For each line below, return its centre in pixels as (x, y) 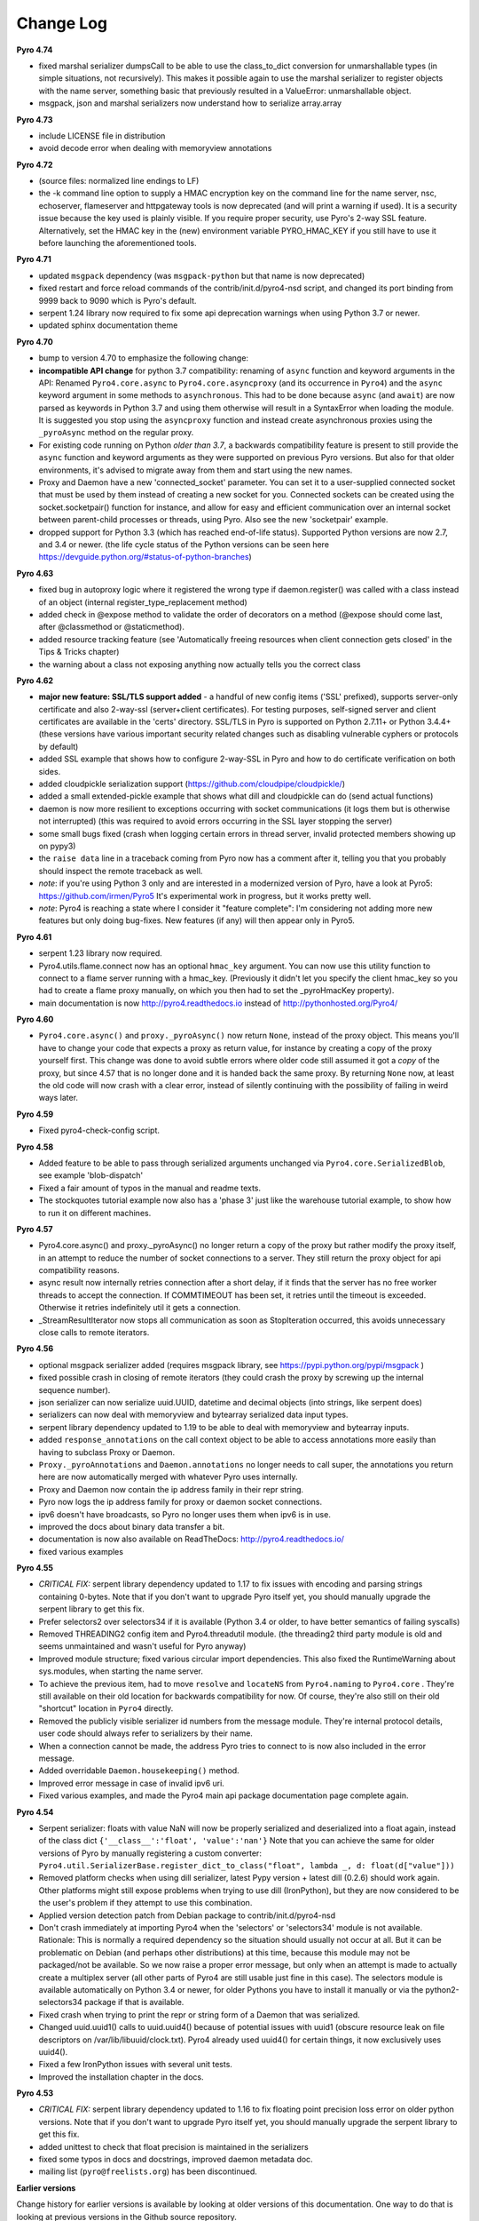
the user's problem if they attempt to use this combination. (145, 1903)
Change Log (62, 23)
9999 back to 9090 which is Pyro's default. (118, 300)
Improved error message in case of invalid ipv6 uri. (132, 1783)
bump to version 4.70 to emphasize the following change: (143, 358)
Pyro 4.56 (35, 1349)
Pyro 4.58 (35, 1147)
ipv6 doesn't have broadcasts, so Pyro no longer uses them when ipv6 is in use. (185, 1514)
